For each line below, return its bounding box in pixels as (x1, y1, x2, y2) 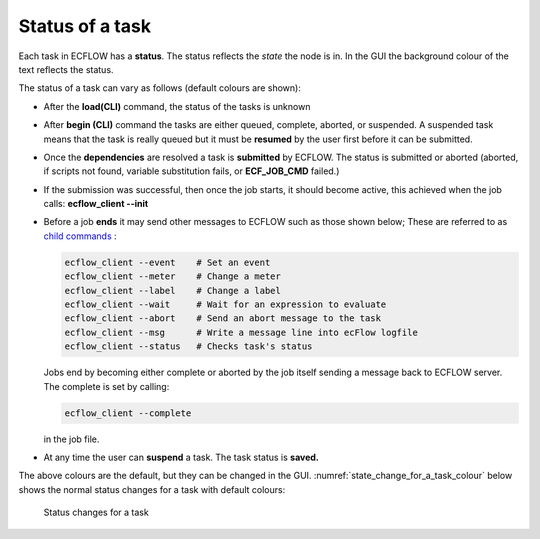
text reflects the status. (18, 63, 114, 75)
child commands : (43, 230, 117, 242)
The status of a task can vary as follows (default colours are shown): (18, 82, 302, 94)
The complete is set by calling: (43, 380, 170, 392)
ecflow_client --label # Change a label (64, 285, 282, 296)
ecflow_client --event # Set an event (64, 256, 271, 268)
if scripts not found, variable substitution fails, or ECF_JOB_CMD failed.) (43, 165, 340, 177)
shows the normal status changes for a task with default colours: (18, 483, 286, 495)
